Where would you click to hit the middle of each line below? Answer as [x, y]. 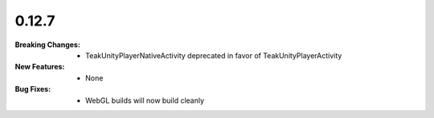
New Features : [40, 67]
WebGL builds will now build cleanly [145, 100]
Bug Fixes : [33, 89]
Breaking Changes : [47, 45]
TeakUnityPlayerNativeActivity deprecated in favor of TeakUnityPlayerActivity [214, 55]
